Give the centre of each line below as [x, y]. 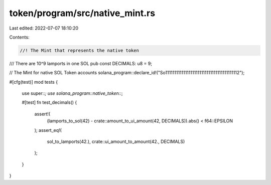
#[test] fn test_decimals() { [49, 102]
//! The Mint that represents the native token [79, 50]
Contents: [19, 37]
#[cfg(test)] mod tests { [33, 82]
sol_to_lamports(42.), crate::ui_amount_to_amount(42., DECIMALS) [116, 142]
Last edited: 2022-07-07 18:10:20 [44, 28]
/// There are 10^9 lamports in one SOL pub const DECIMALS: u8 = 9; [81, 63]
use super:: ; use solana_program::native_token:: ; [72, 93]
